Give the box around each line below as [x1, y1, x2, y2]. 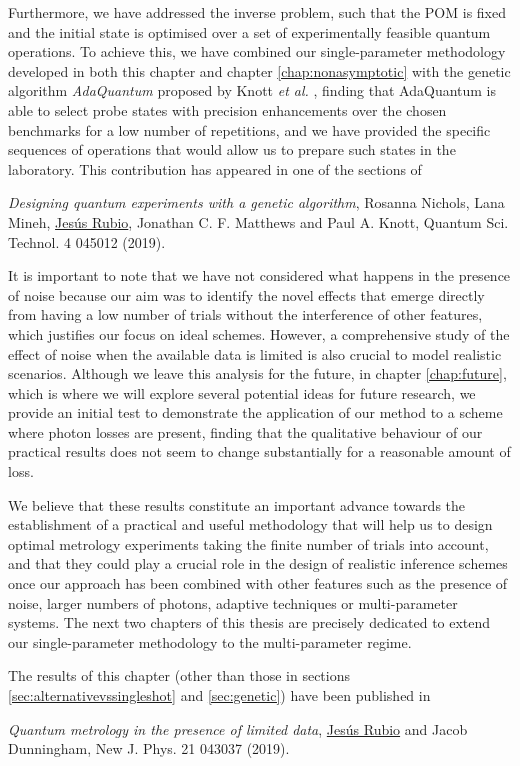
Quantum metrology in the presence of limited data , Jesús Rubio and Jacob [8, 718, 468, 739]
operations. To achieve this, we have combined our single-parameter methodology [8, 41, 506, 62]
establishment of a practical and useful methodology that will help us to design [8, 514, 493, 535]
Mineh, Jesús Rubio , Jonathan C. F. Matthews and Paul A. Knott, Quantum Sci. [8, 211, 509, 232]
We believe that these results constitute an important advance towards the [8, 494, 466, 515]
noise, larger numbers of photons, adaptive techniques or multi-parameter [8, 592, 458, 613]
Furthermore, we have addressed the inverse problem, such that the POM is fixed [8, 2, 506, 22]
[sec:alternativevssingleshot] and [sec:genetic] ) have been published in [8, 685, 431, 705]
